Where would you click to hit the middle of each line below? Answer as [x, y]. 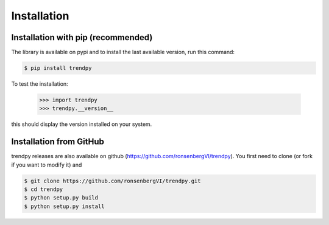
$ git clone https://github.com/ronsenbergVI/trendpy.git [112, 181]
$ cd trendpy [44, 189]
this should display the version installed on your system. [82, 124]
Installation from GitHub [58, 142]
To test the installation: [40, 84]
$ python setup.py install [64, 206]
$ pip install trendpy [58, 68]
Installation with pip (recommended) [82, 37]
